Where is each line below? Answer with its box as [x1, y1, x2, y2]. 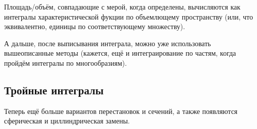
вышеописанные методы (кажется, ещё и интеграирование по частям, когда [4, 48, 236, 58]
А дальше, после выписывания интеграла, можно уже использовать [4, 38, 211, 48]
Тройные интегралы [4, 82, 104, 97]
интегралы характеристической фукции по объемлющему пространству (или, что [4, 11, 253, 22]
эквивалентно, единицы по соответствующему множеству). [4, 21, 185, 32]
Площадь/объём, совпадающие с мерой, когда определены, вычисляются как [4, 2, 241, 12]
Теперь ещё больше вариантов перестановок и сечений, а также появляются [4, 105, 238, 116]
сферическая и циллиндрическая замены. [4, 115, 130, 126]
